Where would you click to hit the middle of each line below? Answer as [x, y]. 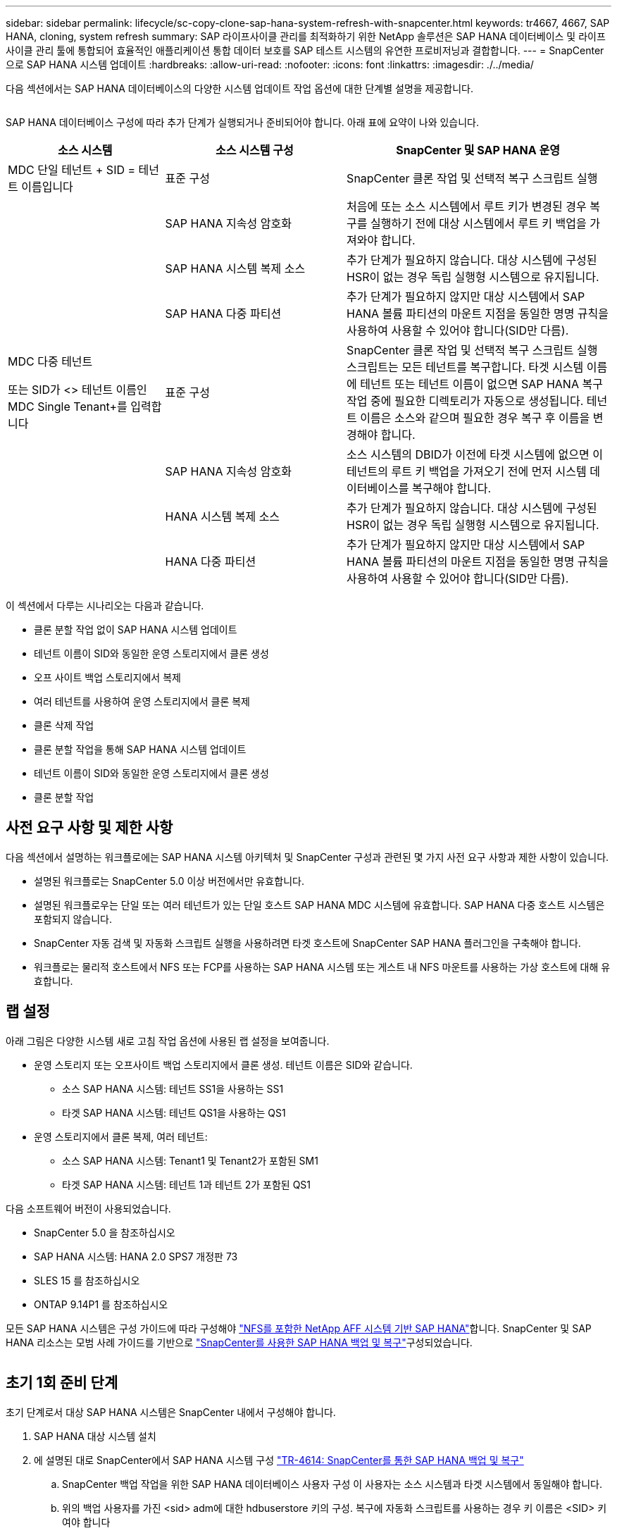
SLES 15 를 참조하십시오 [87, 1280]
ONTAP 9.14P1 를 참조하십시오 [101, 1304]
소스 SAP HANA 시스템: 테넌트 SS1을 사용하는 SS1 [173, 1088]
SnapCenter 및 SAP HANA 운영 [478, 150]
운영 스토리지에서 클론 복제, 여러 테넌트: [121, 1136]
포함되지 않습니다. [73, 919]
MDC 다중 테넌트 [50, 361]
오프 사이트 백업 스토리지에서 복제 [107, 677]
